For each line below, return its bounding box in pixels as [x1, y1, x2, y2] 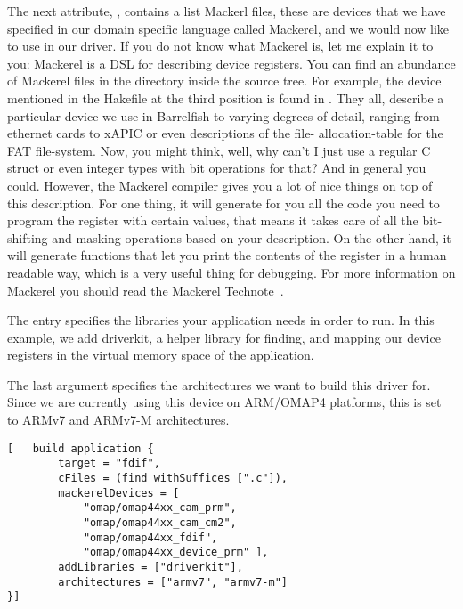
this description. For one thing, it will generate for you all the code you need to [7, 193, 440, 212]
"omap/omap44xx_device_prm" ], [83, 546, 269, 559]
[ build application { [7, 442, 154, 455]
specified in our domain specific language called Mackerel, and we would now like [7, 19, 450, 37]
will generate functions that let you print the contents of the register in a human [7, 246, 447, 264]
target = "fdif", [58, 457, 160, 470]
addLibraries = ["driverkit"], [58, 560, 243, 573]
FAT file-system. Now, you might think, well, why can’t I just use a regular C [7, 141, 431, 159]
